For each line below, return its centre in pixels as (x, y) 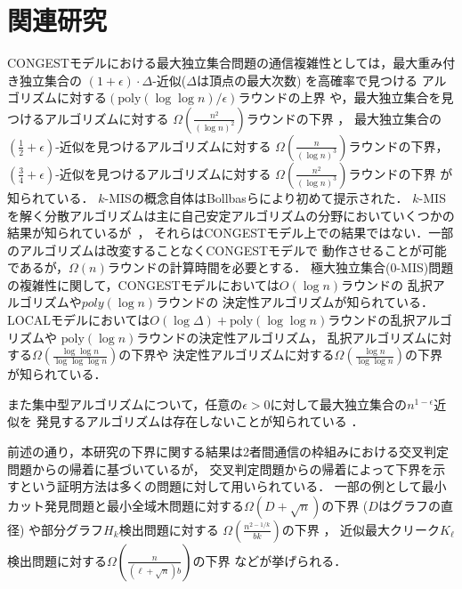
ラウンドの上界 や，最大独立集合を (340, 97)
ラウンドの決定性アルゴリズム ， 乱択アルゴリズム (282, 337)
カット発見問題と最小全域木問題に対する (126, 505)
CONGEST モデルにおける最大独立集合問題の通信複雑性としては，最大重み (225, 63)
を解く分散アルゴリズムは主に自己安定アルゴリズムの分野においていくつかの (231, 215)
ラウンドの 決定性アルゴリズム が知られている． (295, 302)
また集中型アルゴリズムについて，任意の (125, 403)
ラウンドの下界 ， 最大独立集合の (344, 118)
